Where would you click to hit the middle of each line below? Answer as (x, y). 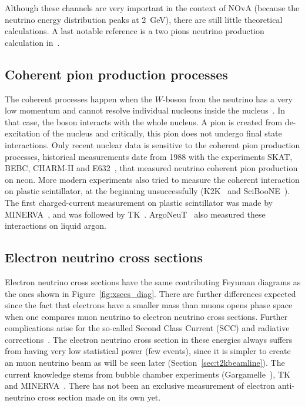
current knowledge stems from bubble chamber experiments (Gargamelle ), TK (148, 374)
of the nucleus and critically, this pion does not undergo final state (162, 133)
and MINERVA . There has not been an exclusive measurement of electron (140, 386)
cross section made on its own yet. (99, 397)
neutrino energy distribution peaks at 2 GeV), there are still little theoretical (144, 19)
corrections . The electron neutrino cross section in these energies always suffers (149, 339)
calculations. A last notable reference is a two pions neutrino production (135, 31)
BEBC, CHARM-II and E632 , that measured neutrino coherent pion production (151, 168)
